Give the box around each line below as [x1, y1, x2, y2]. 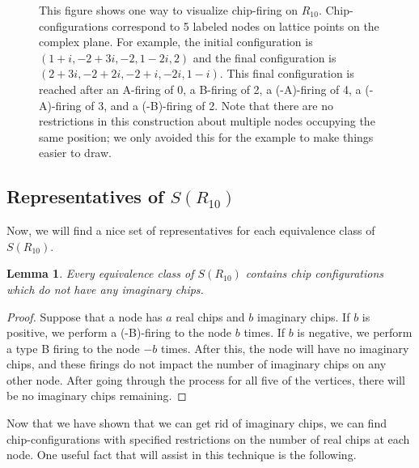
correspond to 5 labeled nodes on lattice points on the [112, 17, 379, 34]
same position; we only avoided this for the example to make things [39, 128, 374, 145]
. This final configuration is [219, 65, 354, 82]
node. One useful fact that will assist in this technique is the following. [6, 446, 357, 463]
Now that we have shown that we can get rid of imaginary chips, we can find [6, 415, 387, 432]
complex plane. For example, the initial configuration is [39, 33, 313, 50]
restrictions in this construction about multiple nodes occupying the [39, 113, 375, 130]
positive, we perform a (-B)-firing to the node [6, 324, 232, 341]
